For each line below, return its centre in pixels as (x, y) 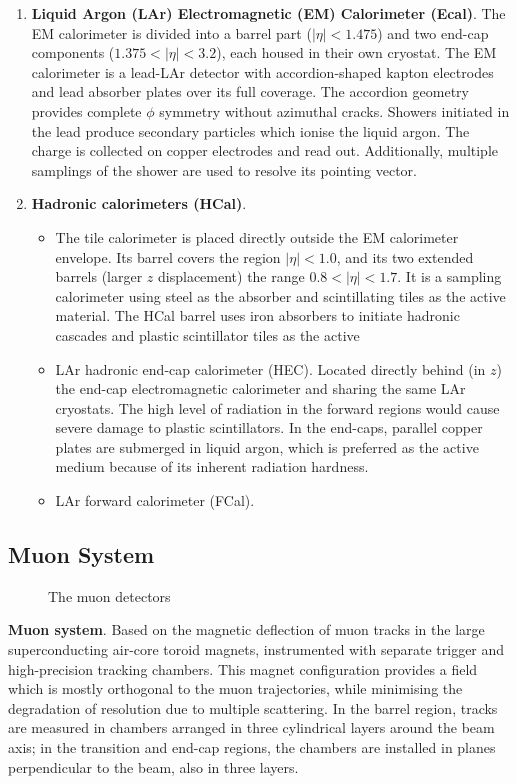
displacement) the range (231, 276)
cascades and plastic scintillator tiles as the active (207, 334)
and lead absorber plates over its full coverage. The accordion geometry (250, 91)
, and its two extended (405, 256)
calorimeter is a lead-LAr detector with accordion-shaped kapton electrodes (262, 71)
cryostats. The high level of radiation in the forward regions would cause (277, 407)
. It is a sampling (449, 276)
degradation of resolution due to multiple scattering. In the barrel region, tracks (253, 707)
